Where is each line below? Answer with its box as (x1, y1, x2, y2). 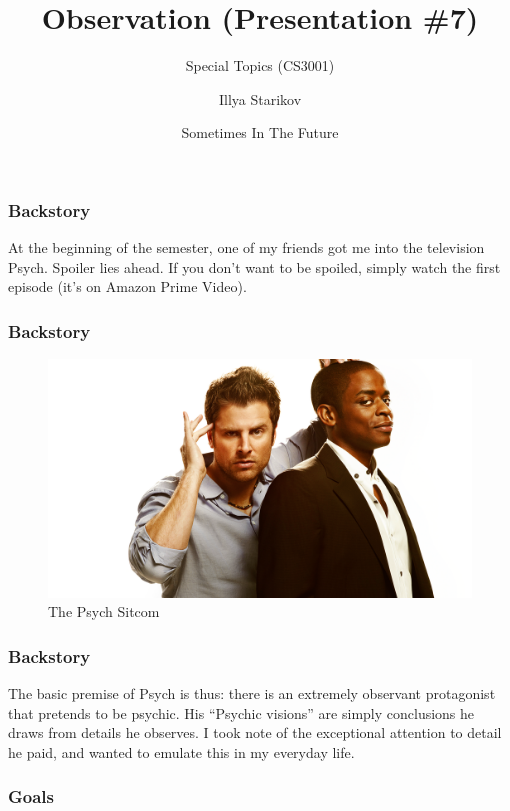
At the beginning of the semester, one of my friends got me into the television (8, 237, 485, 258)
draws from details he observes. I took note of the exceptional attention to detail (8, 722, 502, 743)
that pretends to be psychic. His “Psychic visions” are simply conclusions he (8, 702, 475, 723)
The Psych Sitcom (48, 601, 160, 622)
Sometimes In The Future (181, 122, 339, 143)
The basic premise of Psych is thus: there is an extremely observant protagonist (8, 683, 496, 704)
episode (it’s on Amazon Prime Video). (8, 276, 247, 297)
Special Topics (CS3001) (185, 55, 335, 76)
